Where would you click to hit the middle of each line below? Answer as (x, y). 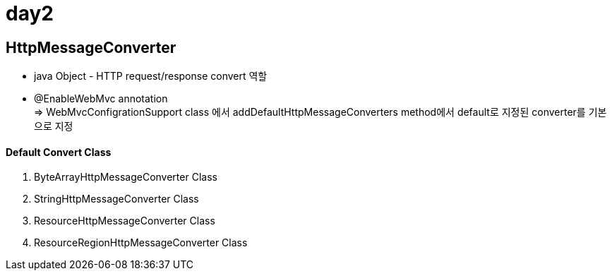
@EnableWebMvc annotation (101, 99)
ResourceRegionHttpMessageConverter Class (141, 243)
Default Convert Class (59, 152)
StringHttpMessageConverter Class (116, 199)
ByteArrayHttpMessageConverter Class (126, 177)
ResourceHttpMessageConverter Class (125, 221)
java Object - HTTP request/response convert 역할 (151, 76)
